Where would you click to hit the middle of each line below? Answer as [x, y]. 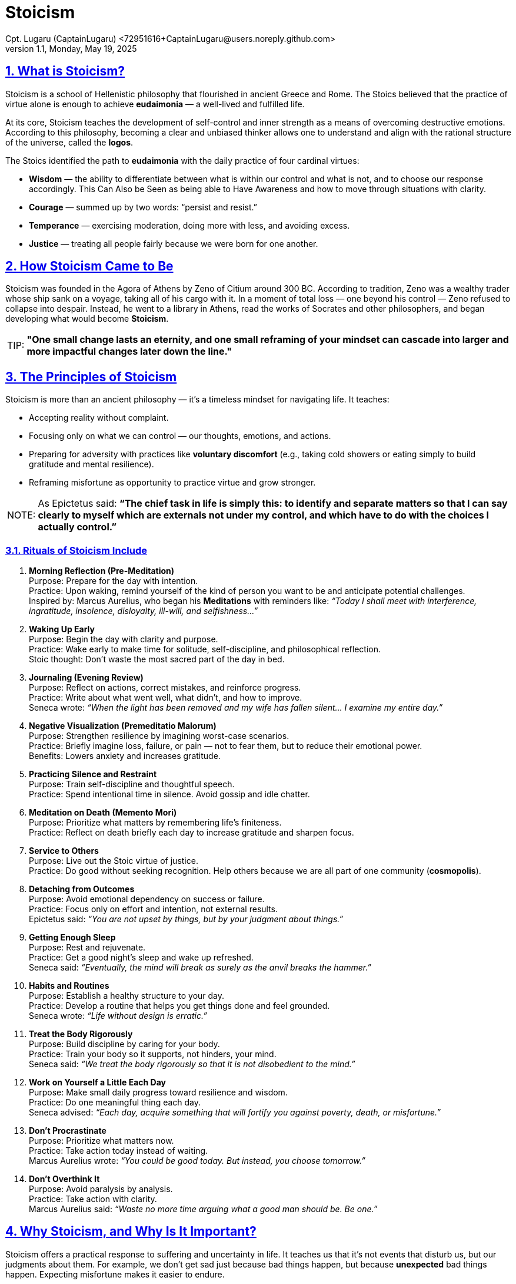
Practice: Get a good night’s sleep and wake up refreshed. [141, 958]
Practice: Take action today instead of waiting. [119, 1151]
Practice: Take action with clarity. [93, 1199]
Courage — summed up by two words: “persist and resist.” [143, 207]
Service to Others [64, 851]
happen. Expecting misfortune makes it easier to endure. [115, 1274]
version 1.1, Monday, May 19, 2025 [71, 48]
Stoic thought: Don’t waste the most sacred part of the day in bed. [157, 659]
